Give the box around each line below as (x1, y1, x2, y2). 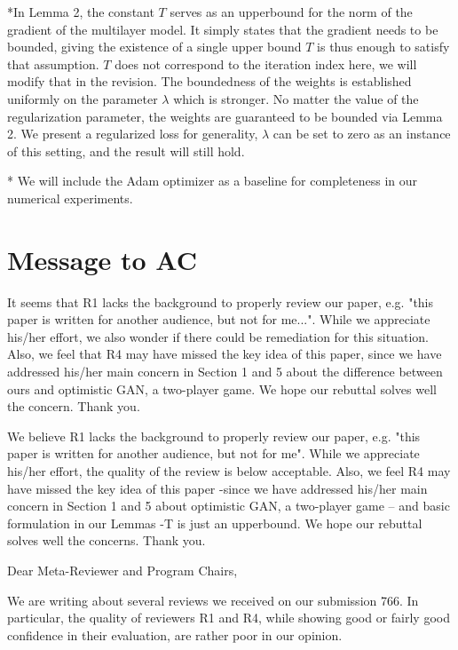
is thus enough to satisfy (317, 37, 450, 56)
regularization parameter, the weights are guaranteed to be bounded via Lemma (7, 107, 443, 125)
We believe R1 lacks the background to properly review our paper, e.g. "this (7, 426, 421, 445)
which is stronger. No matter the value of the (173, 89, 419, 107)
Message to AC (7, 241, 198, 277)
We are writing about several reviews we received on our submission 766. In (7, 591, 419, 609)
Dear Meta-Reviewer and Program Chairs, (7, 560, 238, 579)
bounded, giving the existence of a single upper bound (7, 37, 302, 56)
